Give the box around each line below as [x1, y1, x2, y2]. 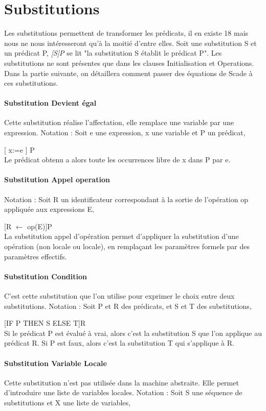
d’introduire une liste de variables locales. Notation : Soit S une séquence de [4, 387, 242, 398]
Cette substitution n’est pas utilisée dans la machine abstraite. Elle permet [4, 377, 239, 388]
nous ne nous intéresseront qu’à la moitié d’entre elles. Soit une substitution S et [4, 37, 257, 48]
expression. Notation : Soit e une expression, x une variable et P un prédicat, [4, 127, 246, 138]
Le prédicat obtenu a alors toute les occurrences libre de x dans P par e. [4, 154, 231, 165]
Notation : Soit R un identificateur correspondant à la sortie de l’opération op [4, 194, 248, 204]
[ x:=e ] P [4, 144, 35, 155]
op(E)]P [27, 221, 52, 231]
